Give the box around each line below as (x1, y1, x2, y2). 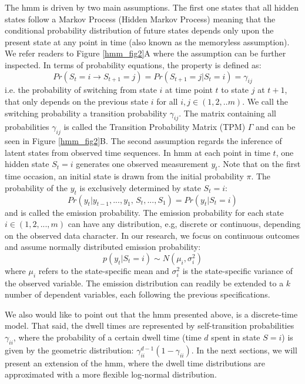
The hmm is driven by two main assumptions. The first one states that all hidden (5, 1, 299, 13)
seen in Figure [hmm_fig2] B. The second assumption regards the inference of (5, 135, 282, 147)
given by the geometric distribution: (5, 343, 134, 356)
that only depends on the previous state (5, 95, 149, 107)
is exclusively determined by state (79, 181, 201, 193)
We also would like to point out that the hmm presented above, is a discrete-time (5, 308, 298, 320)
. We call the (242, 95, 288, 107)
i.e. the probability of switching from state (5, 84, 157, 96)
